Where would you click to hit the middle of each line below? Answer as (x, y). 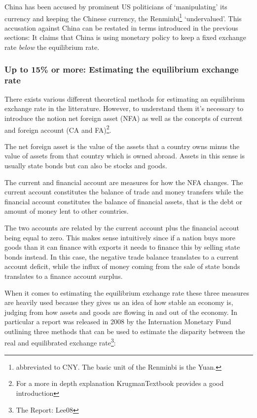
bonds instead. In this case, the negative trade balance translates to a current (122, 256)
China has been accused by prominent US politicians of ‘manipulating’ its (116, 6)
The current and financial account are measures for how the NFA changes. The (124, 182)
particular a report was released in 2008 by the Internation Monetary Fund (118, 322)
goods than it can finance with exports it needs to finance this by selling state (122, 247)
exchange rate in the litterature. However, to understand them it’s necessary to (124, 108)
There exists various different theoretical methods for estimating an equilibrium (125, 98)
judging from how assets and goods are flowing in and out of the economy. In (121, 312)
